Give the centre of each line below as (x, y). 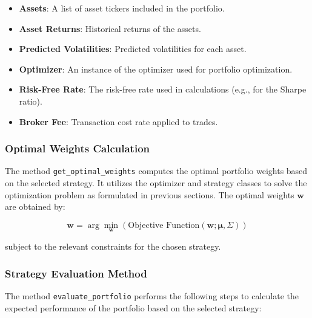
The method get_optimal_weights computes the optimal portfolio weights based (156, 171)
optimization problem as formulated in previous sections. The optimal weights (150, 194)
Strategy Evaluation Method (76, 273)
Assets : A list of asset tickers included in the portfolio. (122, 8)
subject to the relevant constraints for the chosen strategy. (113, 246)
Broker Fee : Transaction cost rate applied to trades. (118, 121)
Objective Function (164, 225)
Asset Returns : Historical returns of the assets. (110, 28)
